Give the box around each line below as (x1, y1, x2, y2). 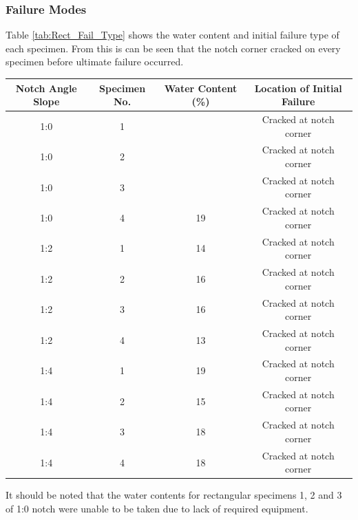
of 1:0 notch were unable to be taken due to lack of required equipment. (6, 501, 308, 516)
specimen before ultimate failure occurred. (6, 54, 184, 69)
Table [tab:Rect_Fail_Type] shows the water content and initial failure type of (6, 28, 339, 42)
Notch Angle (15, 80, 77, 95)
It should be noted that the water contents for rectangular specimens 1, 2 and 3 (6, 488, 342, 502)
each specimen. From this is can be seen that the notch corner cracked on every (6, 41, 341, 55)
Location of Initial (254, 80, 342, 95)
